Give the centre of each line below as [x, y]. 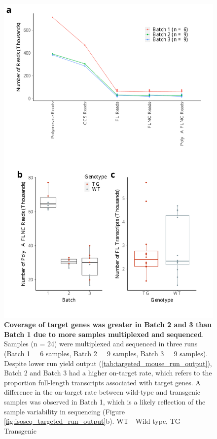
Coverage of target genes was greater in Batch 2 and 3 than [108, 324]
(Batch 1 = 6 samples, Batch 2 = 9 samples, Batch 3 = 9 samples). [106, 353]
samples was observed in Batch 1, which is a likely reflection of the [105, 401]
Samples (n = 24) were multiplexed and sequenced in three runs [101, 344]
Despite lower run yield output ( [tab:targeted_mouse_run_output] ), [108, 363]
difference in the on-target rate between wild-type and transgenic [102, 392]
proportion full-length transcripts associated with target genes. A [102, 382]
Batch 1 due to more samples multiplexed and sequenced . [104, 334]
